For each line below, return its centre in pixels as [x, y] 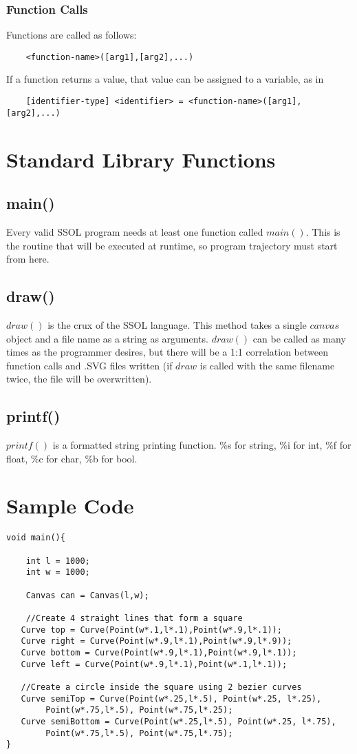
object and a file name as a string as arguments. [107, 338]
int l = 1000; [58, 561]
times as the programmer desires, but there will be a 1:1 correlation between [167, 352]
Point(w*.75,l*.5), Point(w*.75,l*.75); [139, 733]
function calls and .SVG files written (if [89, 365]
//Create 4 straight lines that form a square [134, 619]
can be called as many [299, 338]
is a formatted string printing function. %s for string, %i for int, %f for [202, 445]
